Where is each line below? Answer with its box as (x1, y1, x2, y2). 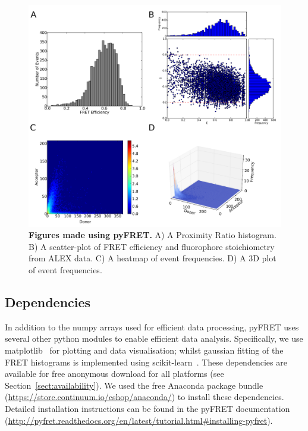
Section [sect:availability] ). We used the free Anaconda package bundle (5, 379, 263, 391)
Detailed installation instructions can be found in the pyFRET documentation (5, 402, 290, 414)
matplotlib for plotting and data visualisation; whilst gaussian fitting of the (5, 344, 284, 357)
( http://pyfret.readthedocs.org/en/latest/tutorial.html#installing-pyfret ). (5, 414, 273, 426)
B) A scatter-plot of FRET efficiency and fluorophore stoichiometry (29, 240, 275, 252)
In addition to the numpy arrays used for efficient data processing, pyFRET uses (5, 320, 299, 333)
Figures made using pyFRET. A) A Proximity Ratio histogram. (29, 229, 276, 241)
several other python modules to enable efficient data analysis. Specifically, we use (5, 332, 303, 345)
